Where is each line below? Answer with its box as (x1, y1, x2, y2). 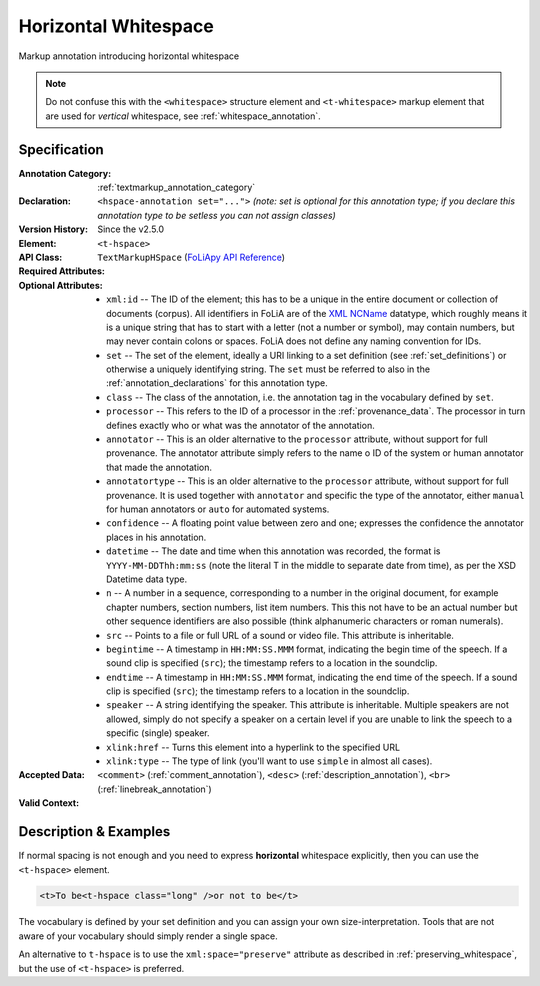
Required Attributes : (18, 265, 105, 277)
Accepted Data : (18, 769, 85, 781)
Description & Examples (18, 823, 171, 840)
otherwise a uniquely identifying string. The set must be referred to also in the (106, 363, 430, 375)
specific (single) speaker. (106, 727, 210, 739)
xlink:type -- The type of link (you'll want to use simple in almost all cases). (106, 755, 433, 767)
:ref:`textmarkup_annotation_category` (97, 181, 256, 194)
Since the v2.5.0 (97, 223, 165, 235)
